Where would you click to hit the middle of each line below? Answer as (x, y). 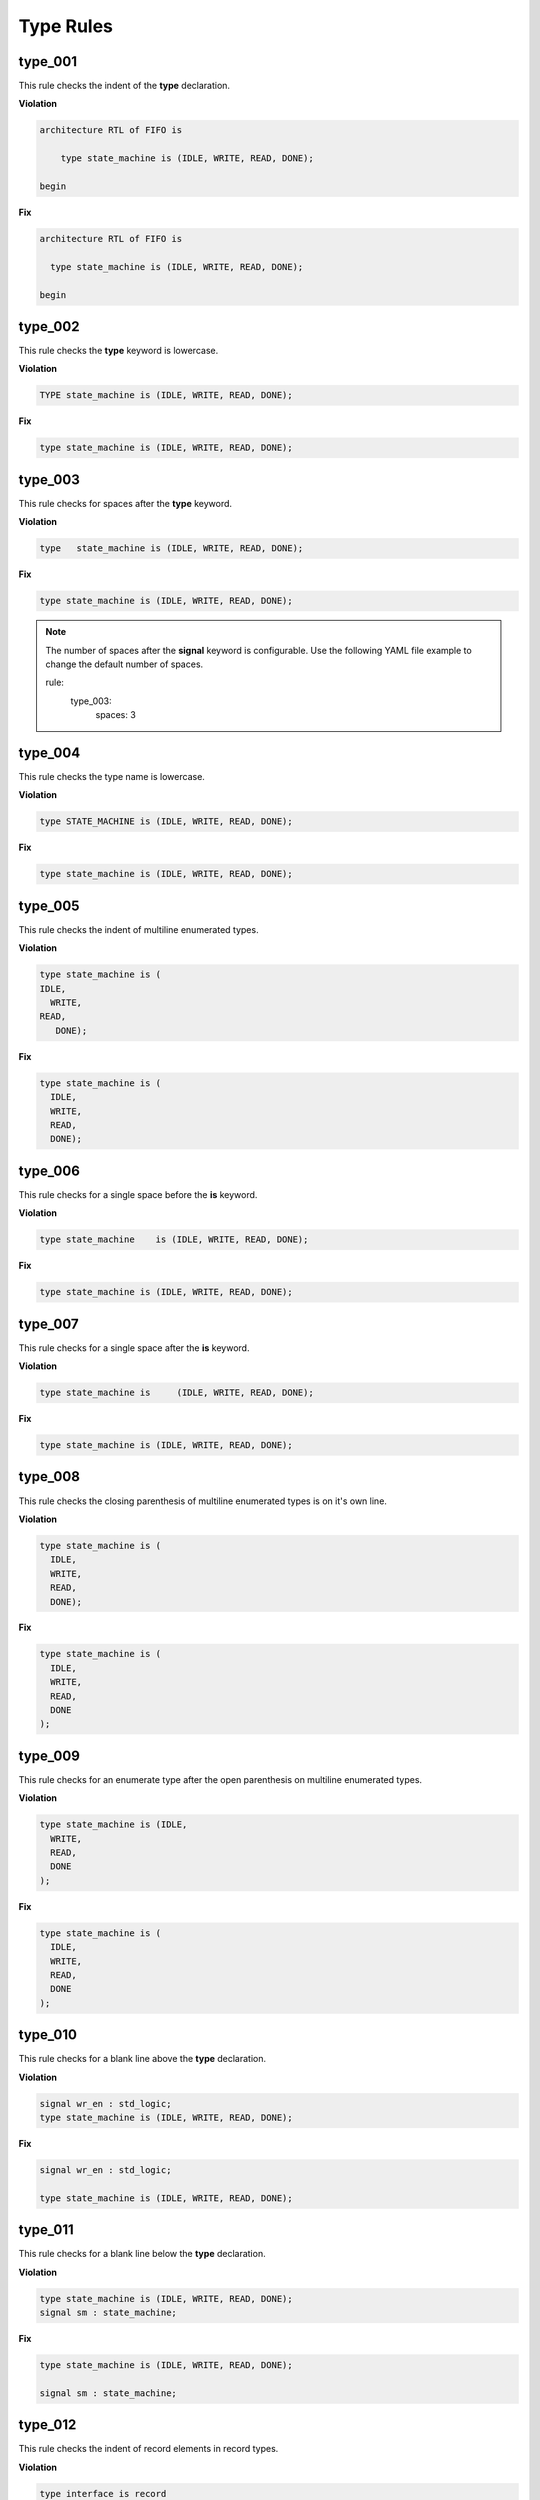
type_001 (47, 61)
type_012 (47, 2425)
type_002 (49, 326)
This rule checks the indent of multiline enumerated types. (138, 929)
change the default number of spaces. (124, 664)
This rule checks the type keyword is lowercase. (118, 351)
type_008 (49, 1476)
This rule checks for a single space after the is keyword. (134, 1347)
